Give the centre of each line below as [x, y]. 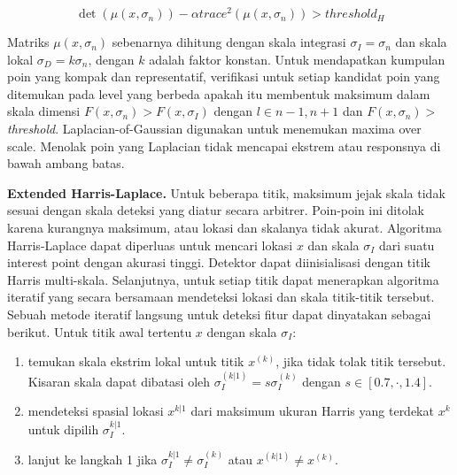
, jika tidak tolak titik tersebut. [361, 361]
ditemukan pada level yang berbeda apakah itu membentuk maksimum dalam [219, 93]
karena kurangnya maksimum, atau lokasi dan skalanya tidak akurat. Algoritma [225, 228]
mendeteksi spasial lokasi [96, 411]
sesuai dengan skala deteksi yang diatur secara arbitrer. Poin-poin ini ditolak [216, 210]
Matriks [28, 42]
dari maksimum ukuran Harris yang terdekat [312, 411]
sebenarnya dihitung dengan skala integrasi [229, 42]
